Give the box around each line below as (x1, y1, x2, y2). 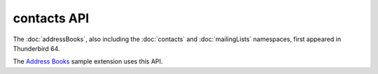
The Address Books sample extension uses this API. (13, 57, 163, 66)
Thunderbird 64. (13, 44, 60, 52)
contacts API (13, 10, 90, 26)
